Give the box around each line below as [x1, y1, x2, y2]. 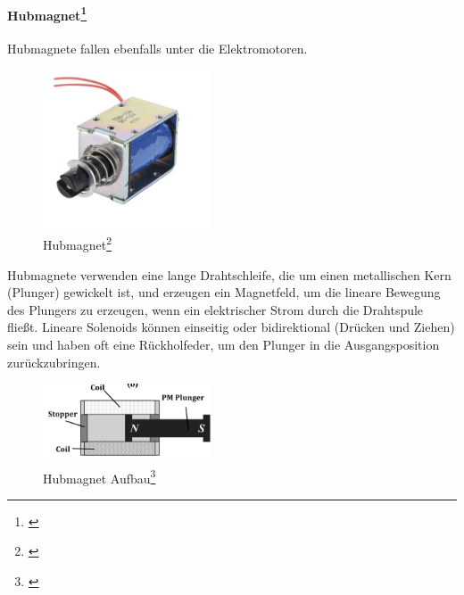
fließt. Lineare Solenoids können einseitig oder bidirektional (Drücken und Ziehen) [7, 318, 455, 336]
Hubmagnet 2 [43, 233, 112, 254]
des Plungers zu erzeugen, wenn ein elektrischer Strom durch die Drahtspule [7, 300, 424, 318]
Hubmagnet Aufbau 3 [43, 466, 156, 487]
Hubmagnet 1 [7, 3, 87, 24]
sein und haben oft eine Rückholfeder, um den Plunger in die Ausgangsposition [7, 335, 440, 354]
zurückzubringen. [7, 352, 101, 371]
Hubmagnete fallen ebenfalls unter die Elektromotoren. [7, 39, 308, 58]
